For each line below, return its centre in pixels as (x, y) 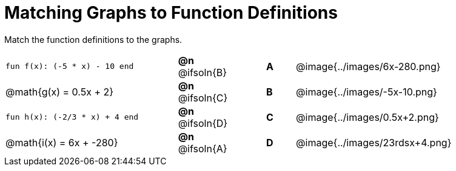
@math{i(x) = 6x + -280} (62, 142)
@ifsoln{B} (203, 72)
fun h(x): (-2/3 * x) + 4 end (72, 117)
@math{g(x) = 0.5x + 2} (60, 92)
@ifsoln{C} (203, 98)
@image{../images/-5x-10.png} (367, 92)
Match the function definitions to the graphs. (93, 39)
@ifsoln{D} (203, 123)
